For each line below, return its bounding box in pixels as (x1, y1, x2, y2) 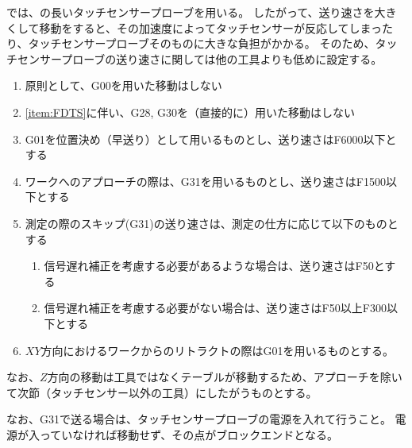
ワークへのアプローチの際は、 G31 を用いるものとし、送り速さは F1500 (25, 172, 386, 189)
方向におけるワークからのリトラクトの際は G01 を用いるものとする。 (40, 342, 395, 358)
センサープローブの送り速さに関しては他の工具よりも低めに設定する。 (17, 50, 383, 67)
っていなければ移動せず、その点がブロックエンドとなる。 (39, 426, 338, 442)
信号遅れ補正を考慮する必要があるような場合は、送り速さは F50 (44, 257, 374, 274)
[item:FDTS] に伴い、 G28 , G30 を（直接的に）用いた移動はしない (25, 103, 355, 120)
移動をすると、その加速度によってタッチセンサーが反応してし (39, 19, 360, 36)
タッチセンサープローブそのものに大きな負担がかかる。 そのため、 (28, 35, 375, 52)
